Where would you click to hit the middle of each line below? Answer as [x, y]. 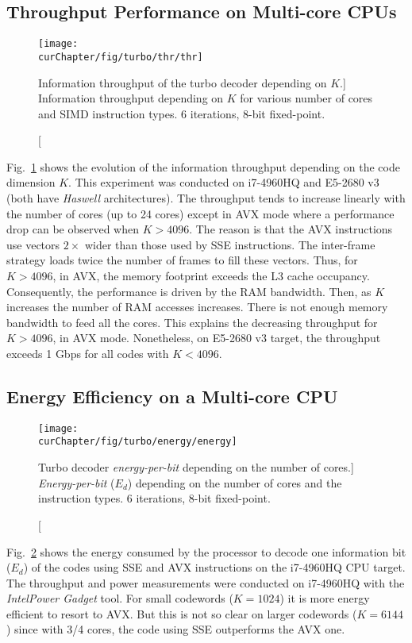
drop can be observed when [73, 229]
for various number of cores [306, 98]
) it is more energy [325, 598]
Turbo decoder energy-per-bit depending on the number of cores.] [196, 467]
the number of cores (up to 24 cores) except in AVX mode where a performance [200, 213]
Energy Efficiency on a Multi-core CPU [172, 396]
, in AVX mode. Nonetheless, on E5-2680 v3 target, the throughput [217, 338]
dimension [31, 182]
